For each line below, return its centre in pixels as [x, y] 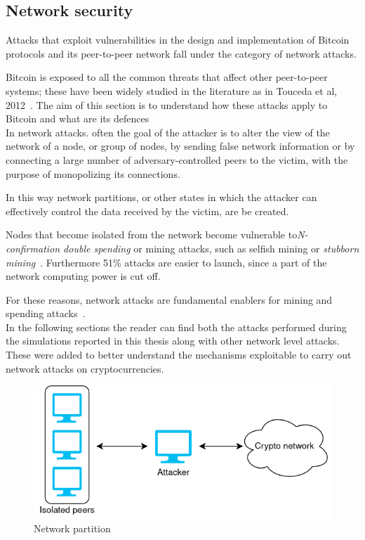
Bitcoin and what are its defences [78, 118]
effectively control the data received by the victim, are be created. [147, 211]
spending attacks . [46, 313]
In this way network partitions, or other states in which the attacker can [161, 197]
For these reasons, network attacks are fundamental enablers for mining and [169, 299]
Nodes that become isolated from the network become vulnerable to [152, 234]
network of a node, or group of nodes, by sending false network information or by [180, 146]
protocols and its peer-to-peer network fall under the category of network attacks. [181, 53]
